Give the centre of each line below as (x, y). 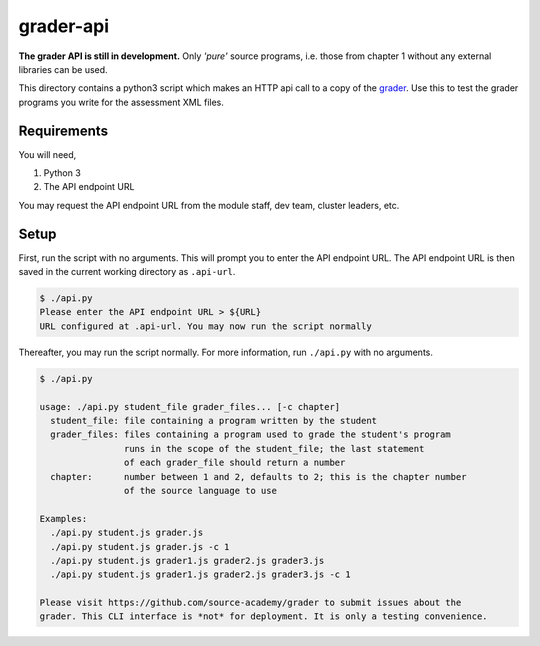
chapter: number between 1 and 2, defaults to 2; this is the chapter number (258, 476)
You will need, (47, 154)
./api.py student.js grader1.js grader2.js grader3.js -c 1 (200, 574)
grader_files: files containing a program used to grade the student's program (251, 434)
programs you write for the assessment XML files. (121, 102)
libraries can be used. (63, 69)
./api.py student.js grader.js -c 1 (140, 546)
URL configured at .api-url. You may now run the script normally (205, 326)
